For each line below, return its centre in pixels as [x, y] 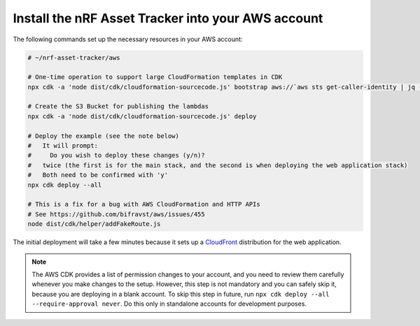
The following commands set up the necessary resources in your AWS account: [128, 39]
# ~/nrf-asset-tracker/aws [74, 57]
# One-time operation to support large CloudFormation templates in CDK [155, 77]
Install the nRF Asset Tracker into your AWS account [168, 18]
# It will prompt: [63, 146]
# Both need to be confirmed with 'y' [98, 175]
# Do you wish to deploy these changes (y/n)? [117, 155]
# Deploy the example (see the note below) [104, 136]
